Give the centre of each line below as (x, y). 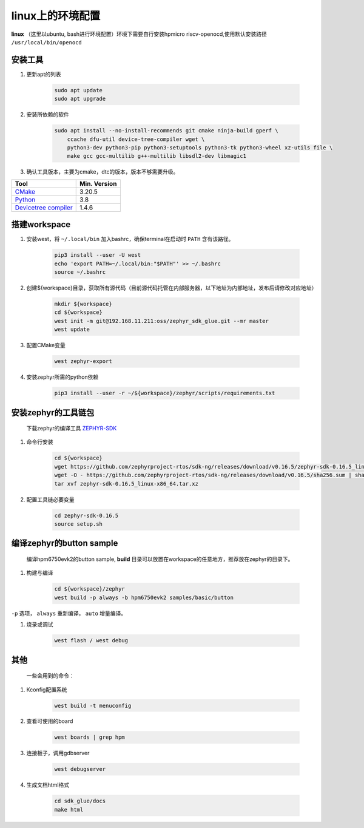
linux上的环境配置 (56, 16)
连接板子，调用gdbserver (58, 753)
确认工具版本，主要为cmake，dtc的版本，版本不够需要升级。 (103, 172)
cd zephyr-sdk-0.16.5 (86, 515)
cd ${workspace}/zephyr (90, 589)
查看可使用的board (50, 721)
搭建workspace (41, 225)
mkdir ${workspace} (83, 304)
